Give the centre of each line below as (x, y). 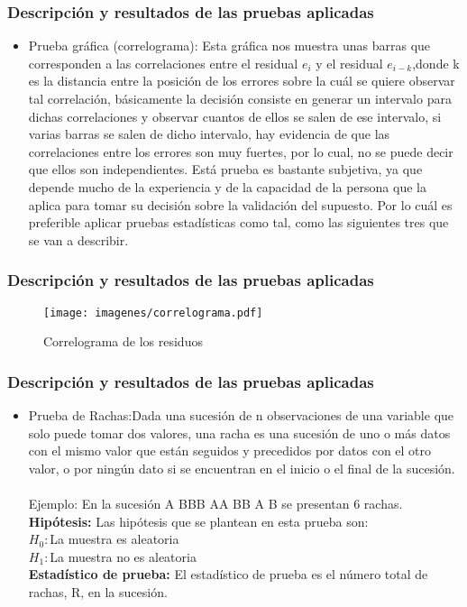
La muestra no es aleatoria (123, 556)
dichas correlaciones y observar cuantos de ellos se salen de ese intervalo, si (235, 116)
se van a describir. (78, 239)
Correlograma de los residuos (123, 341)
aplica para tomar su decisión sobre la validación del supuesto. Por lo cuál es (240, 204)
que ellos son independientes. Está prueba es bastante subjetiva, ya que (225, 169)
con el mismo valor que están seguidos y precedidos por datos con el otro (230, 451)
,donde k (436, 63)
